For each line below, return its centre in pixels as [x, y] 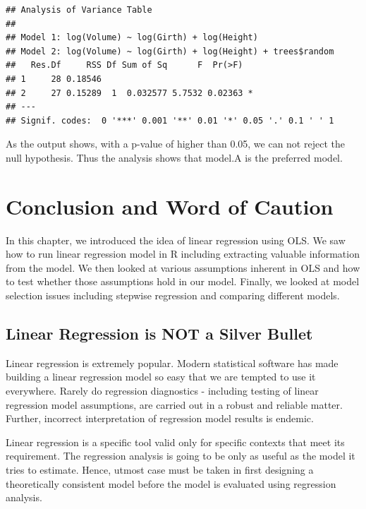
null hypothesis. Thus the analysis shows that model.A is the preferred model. [174, 157]
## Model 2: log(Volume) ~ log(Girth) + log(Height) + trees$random [170, 51]
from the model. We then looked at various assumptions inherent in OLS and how [183, 267]
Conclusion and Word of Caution [170, 206]
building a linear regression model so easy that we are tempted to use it [161, 377]
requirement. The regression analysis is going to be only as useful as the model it [181, 456]
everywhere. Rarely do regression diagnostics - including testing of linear [162, 391]
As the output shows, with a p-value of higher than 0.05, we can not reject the [175, 144]
